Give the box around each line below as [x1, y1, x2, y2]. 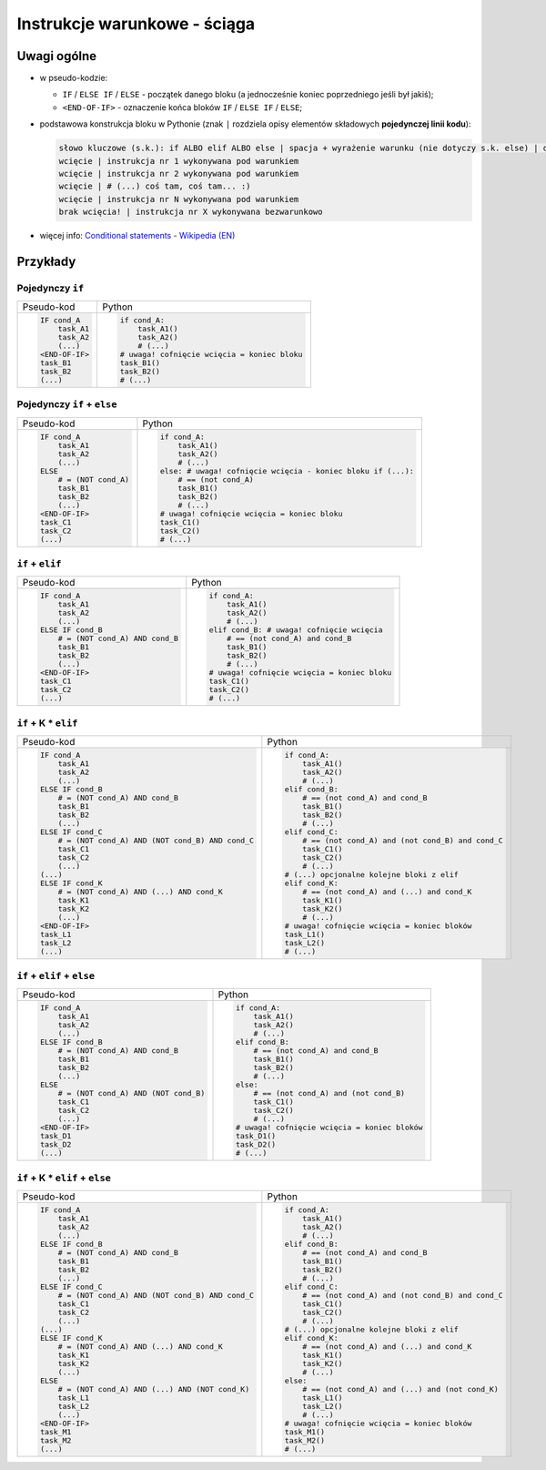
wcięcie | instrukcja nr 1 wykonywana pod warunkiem [58, 156, 299, 166]
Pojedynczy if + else [16, 398, 117, 411]
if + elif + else [16, 970, 96, 983]
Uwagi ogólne [16, 48, 97, 64]
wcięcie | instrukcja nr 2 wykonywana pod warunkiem [58, 168, 299, 179]
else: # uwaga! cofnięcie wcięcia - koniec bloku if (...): [159, 465, 414, 475]
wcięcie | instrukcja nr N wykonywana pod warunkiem [58, 194, 299, 204]
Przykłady [16, 253, 76, 269]
